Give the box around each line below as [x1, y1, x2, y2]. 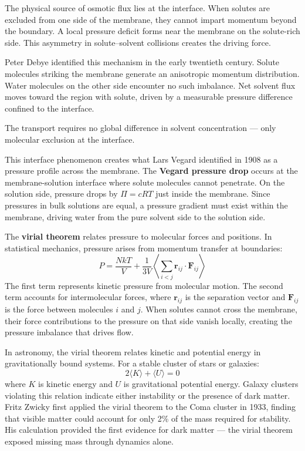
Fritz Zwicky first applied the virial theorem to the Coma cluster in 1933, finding [5, 400, 296, 413]
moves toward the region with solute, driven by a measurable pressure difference [5, 90, 293, 103]
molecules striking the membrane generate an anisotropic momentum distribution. [5, 67, 300, 79]
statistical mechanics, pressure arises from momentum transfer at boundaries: [5, 241, 283, 254]
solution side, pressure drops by [5, 187, 118, 200]
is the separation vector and [185, 291, 286, 303]
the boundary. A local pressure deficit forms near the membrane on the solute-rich [5, 25, 300, 37]
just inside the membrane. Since [155, 187, 270, 200]
